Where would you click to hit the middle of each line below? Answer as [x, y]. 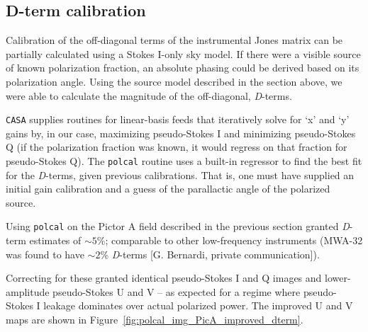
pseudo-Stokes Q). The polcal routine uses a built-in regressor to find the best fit [184, 161]
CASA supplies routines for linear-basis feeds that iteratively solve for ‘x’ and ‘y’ [178, 119]
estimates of [55, 240]
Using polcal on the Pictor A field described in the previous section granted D [178, 226]
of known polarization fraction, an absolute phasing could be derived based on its [183, 68]
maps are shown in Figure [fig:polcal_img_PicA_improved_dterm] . [155, 320]
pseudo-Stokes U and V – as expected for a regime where [177, 291]
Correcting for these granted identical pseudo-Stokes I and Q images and [164, 278]
